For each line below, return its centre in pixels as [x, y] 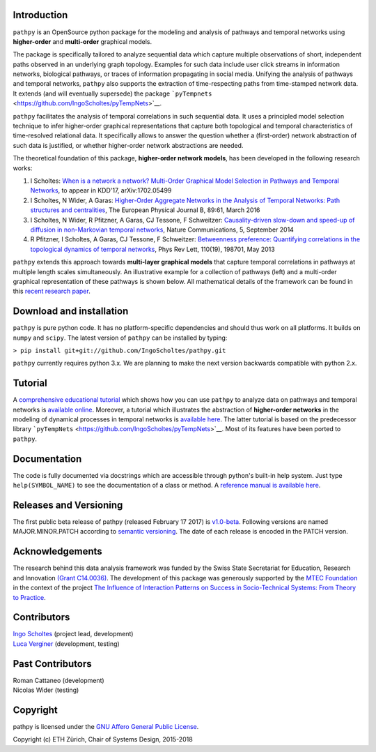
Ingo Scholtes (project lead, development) [73, 634]
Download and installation [71, 311]
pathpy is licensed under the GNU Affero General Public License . [106, 727]
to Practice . [30, 597]
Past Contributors [52, 664]
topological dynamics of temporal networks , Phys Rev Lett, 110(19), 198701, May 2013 [152, 249]
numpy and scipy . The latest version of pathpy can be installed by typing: [120, 338]
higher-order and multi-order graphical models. [83, 41]
